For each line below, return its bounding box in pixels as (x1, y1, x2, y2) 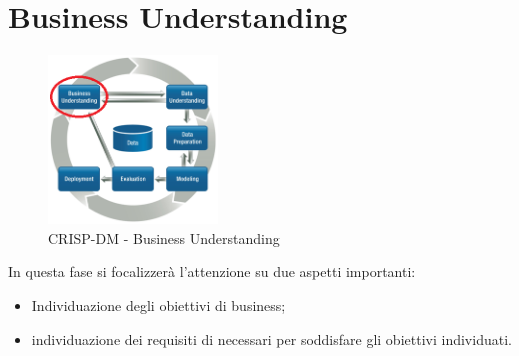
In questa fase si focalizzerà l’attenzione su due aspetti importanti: (8, 261, 416, 282)
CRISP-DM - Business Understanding (48, 227, 280, 248)
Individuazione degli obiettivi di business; (31, 295, 286, 316)
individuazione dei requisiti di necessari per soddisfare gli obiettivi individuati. (31, 328, 512, 349)
